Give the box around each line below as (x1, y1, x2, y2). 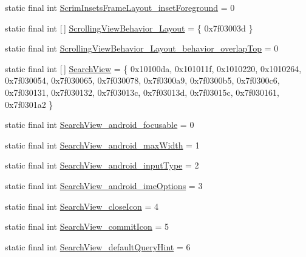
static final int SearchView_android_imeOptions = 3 (5, 179, 203, 192)
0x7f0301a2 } (5, 98, 53, 110)
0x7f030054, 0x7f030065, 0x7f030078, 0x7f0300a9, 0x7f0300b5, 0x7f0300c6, (5, 74, 280, 87)
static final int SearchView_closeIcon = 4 (5, 199, 158, 212)
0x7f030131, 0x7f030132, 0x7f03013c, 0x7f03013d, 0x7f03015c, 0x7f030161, (5, 85, 279, 98)
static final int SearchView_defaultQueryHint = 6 (5, 240, 191, 253)
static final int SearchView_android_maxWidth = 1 (5, 138, 200, 151)
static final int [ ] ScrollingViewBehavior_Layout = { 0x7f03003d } (5, 21, 253, 34)
